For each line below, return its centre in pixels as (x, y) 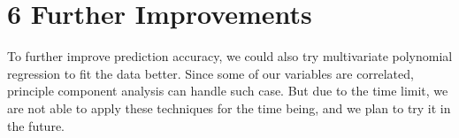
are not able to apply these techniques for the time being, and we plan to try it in (229, 107)
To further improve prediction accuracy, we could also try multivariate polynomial (230, 56)
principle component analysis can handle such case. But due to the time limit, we (228, 91)
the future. (36, 125)
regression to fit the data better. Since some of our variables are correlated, (210, 73)
